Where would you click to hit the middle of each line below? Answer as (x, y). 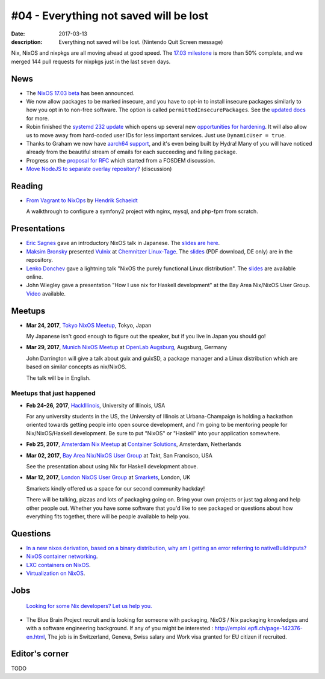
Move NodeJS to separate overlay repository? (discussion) (99, 169)
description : (27, 42)
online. (35, 276)
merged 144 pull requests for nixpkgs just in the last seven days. (91, 61)
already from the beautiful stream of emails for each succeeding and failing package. (132, 152)
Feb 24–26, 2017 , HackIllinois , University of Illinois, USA (96, 405)
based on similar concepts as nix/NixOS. (76, 367)
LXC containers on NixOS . (58, 565)
